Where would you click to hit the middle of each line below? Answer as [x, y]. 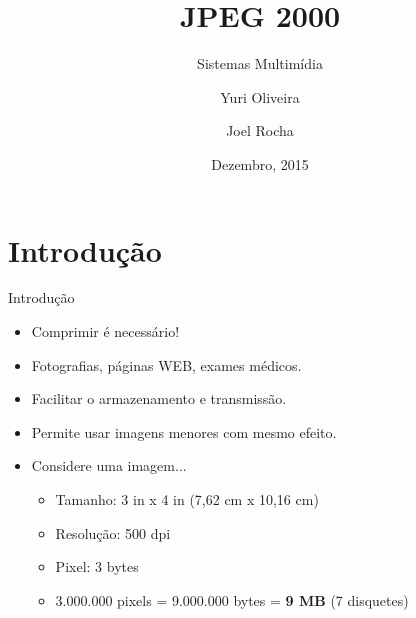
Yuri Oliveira [260, 96]
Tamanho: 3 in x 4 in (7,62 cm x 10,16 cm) [187, 499]
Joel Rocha [260, 130]
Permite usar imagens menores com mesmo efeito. [184, 431]
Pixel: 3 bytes [97, 566]
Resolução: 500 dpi [113, 532]
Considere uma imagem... [109, 465]
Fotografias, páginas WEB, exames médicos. [166, 364]
